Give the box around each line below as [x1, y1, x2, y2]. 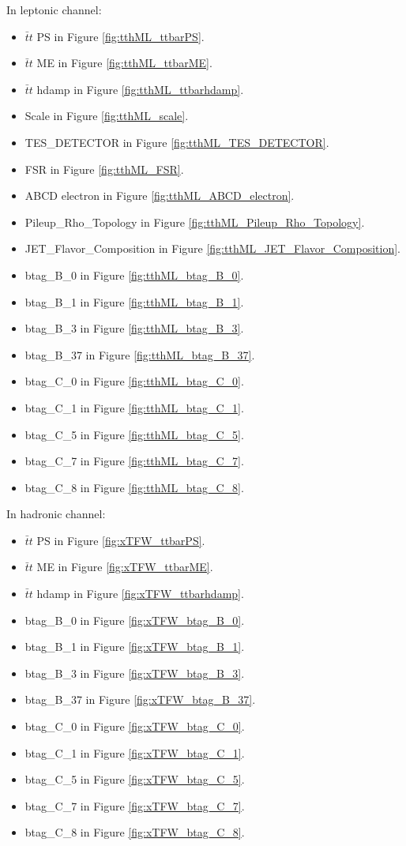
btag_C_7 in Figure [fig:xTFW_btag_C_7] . [24, 797, 245, 814]
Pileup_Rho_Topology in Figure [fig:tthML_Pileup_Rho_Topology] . [24, 213, 365, 230]
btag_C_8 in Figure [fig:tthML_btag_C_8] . [24, 479, 244, 495]
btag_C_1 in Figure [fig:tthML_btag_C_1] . [24, 399, 244, 415]
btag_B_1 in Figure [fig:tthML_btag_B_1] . [24, 293, 244, 310]
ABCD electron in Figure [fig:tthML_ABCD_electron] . [24, 187, 295, 204]
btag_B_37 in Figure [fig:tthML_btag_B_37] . [24, 346, 255, 363]
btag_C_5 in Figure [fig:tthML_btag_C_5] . [24, 426, 244, 442]
